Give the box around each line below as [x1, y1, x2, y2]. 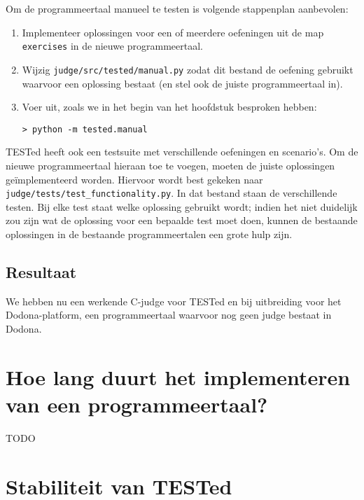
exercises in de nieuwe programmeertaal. [22, 39, 204, 53]
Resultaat [6, 261, 77, 282]
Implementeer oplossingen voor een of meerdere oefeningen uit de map [22, 25, 324, 39]
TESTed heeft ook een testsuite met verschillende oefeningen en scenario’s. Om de [6, 144, 358, 159]
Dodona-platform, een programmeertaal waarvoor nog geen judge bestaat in [6, 307, 332, 322]
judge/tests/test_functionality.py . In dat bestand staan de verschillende [6, 186, 337, 200]
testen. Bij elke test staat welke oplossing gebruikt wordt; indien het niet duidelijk [6, 199, 358, 214]
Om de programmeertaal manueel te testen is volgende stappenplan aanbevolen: [6, 1, 349, 15]
